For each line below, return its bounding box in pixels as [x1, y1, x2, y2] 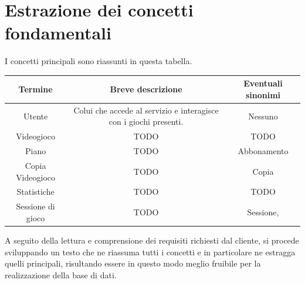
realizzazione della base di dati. [5, 268, 117, 281]
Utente [23, 109, 48, 122]
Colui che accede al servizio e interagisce [73, 104, 219, 116]
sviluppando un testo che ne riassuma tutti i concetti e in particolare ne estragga [5, 245, 296, 258]
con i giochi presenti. [109, 115, 184, 128]
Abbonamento [238, 145, 289, 157]
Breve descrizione [110, 83, 182, 95]
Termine [18, 83, 53, 95]
